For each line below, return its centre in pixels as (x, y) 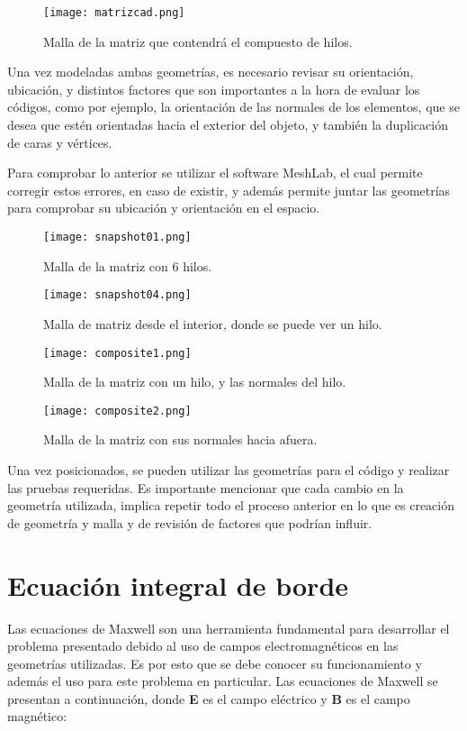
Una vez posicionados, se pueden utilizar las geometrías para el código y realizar (229, 470)
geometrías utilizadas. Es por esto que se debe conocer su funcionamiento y (215, 663)
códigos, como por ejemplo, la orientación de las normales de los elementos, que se (233, 107)
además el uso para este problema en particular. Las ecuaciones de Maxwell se (223, 681)
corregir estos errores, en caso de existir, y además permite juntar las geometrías (229, 190)
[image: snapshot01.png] (117, 237)
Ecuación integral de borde (178, 585)
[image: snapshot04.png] (117, 295)
